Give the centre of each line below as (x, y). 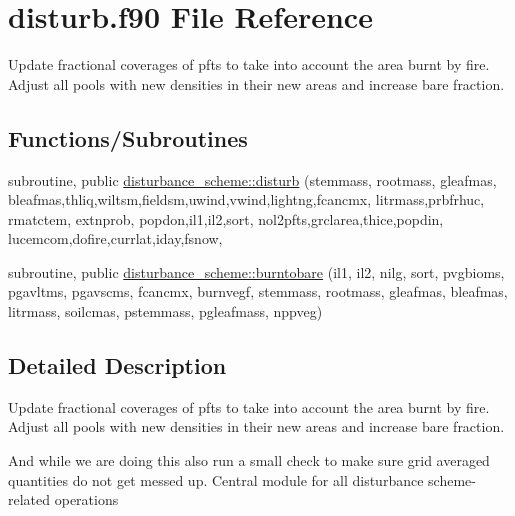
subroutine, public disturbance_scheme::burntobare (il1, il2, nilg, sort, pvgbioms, (256, 271)
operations (86, 499)
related (29, 499)
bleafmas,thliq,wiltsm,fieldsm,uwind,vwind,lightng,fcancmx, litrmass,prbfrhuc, (246, 199)
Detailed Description (117, 365)
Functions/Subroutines (128, 137)
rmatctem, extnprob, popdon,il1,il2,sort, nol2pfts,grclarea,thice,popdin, (226, 218)
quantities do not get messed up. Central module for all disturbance (216, 479)
